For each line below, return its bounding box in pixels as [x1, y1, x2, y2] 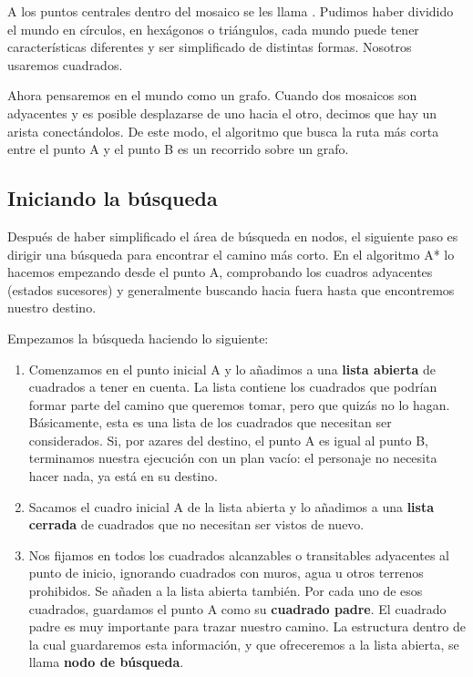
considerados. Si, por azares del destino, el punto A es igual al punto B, [28, 430, 428, 449]
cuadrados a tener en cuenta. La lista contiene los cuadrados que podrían [28, 377, 437, 396]
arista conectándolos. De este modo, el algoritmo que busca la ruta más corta [7, 121, 439, 140]
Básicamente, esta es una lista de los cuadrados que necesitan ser [28, 413, 392, 432]
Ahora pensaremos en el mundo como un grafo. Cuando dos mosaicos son [7, 86, 417, 105]
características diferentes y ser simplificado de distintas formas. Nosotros [7, 37, 412, 56]
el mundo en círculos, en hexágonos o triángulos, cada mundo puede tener [7, 19, 419, 38]
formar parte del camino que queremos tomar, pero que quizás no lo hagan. [28, 395, 450, 414]
